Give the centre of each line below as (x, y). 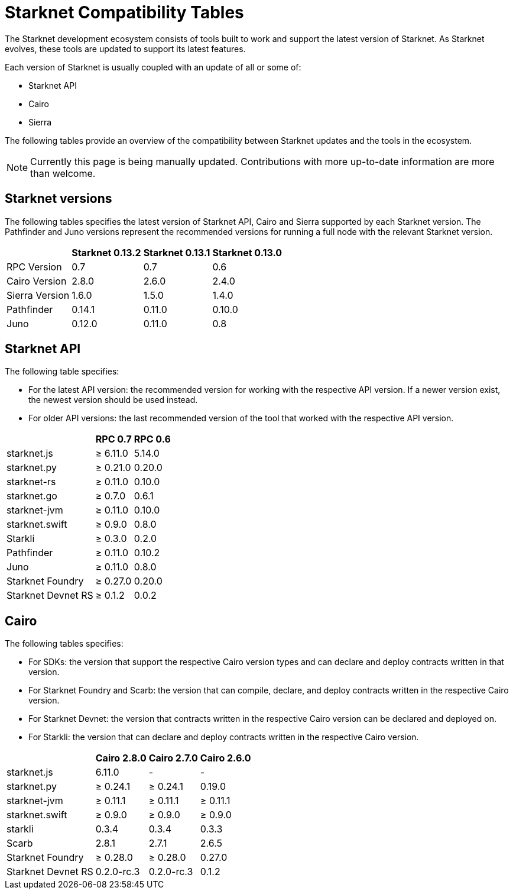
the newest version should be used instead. (113, 400)
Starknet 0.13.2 (106, 252)
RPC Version (34, 267)
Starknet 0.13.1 (177, 252)
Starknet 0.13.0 (247, 252)
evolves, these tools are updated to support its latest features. (125, 49)
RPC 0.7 (113, 439)
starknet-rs (31, 482)
